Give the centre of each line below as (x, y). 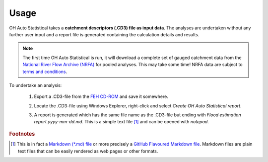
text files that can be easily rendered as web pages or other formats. (88, 151)
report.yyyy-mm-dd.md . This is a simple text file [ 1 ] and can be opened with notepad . (122, 122)
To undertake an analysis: (35, 85)
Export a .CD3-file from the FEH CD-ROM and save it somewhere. (101, 96)
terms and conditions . (45, 72)
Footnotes (22, 134)
